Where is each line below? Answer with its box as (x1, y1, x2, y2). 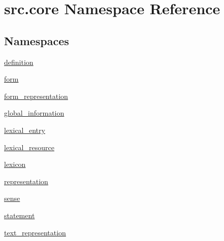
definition (4, 56, 34, 67)
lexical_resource (4, 142, 54, 152)
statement (4, 210, 35, 220)
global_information (4, 108, 65, 118)
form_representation (4, 90, 68, 101)
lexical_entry (4, 124, 45, 135)
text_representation (4, 227, 66, 237)
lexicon (4, 159, 26, 169)
